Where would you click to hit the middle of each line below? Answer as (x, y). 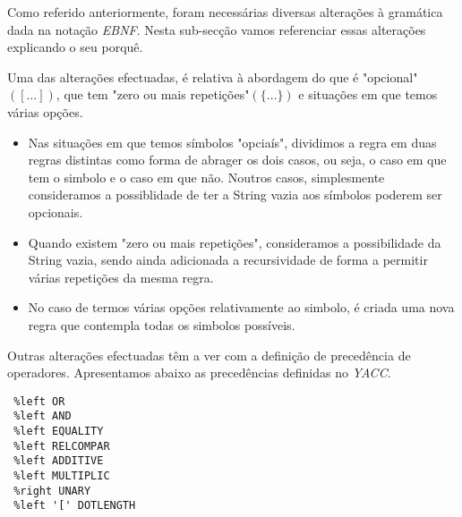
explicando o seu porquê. (75, 47)
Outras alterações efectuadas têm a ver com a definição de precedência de (209, 355)
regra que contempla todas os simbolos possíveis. (162, 324)
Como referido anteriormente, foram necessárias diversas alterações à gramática (225, 12)
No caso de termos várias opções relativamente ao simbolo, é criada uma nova (241, 307)
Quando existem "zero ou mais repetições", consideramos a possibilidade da (235, 242)
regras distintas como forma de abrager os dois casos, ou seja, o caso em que (237, 160)
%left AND (43, 416)
